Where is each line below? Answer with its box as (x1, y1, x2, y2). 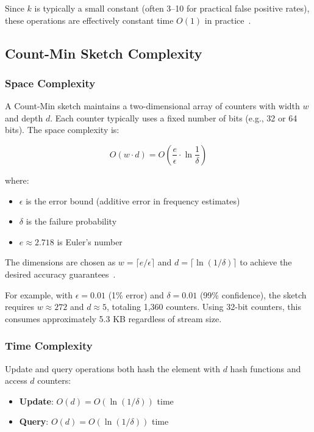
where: (5, 173, 29, 186)
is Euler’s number (57, 235, 123, 248)
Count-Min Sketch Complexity (5, 43, 202, 62)
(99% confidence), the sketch (199, 288, 307, 301)
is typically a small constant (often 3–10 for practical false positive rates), (34, 2, 310, 14)
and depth (5, 111, 43, 124)
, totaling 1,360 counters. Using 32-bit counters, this (107, 300, 301, 313)
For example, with (5, 288, 73, 301)
